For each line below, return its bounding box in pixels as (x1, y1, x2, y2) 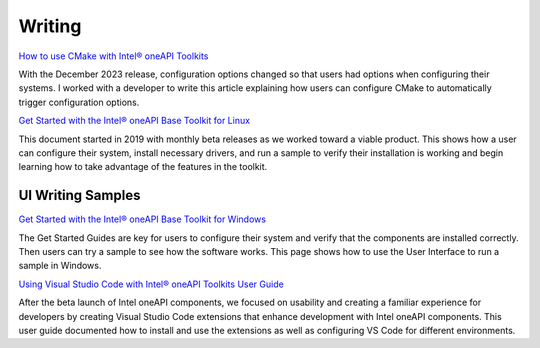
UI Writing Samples (18, 187, 141, 204)
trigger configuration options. (18, 96, 140, 108)
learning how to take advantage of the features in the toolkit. (18, 161, 268, 173)
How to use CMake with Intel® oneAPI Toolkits (18, 50, 209, 62)
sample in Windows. (18, 260, 102, 272)
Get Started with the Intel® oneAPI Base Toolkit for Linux (18, 115, 250, 127)
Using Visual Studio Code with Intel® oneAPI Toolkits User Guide (18, 278, 284, 290)
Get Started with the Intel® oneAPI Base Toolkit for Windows (18, 213, 267, 225)
